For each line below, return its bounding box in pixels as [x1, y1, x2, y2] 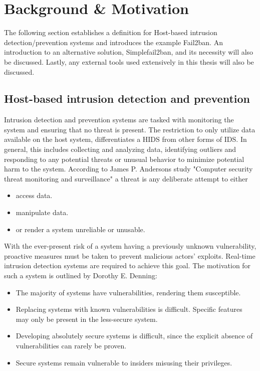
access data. [16, 190, 53, 201]
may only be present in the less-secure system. [16, 313, 158, 324]
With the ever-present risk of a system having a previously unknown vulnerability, [4, 241, 256, 251]
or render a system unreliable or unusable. [16, 224, 145, 234]
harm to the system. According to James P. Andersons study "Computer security [4, 163, 253, 174]
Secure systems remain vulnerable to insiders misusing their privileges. [16, 357, 232, 367]
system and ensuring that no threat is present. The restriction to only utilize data [4, 124, 255, 134]
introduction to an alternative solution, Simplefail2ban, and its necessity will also [4, 47, 253, 57]
